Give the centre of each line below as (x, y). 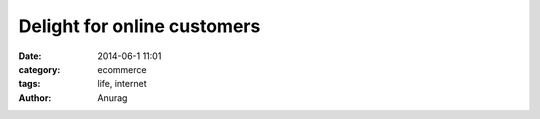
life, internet (122, 84)
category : (39, 69)
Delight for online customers (139, 26)
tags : (29, 84)
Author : (35, 97)
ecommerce (122, 69)
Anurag (112, 97)
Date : (30, 56)
